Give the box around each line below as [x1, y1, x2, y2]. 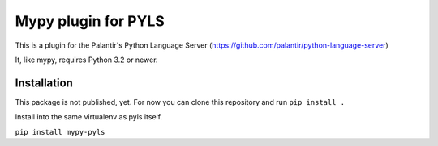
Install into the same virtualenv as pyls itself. [15, 112, 162, 122]
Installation [15, 76, 73, 90]
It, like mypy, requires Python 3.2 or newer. [15, 55, 158, 65]
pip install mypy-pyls [15, 127, 105, 136]
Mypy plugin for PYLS [15, 12, 165, 30]
